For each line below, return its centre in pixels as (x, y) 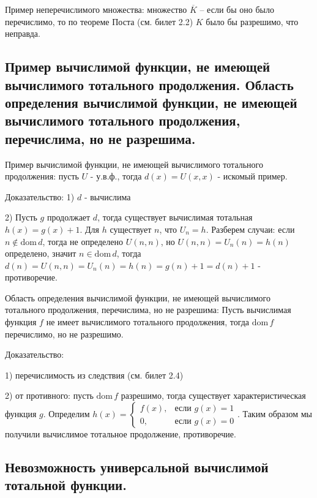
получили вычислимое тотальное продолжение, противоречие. (121, 434)
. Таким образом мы (274, 414)
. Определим (66, 414)
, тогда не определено (83, 241)
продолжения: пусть (42, 176)
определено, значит (41, 253)
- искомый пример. (252, 176)
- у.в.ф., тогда (116, 176)
